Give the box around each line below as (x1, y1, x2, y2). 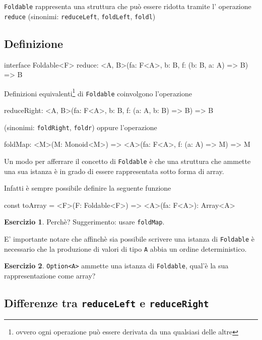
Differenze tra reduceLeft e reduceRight (4, 295, 209, 310)
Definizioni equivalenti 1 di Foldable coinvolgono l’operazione (4, 86, 192, 98)
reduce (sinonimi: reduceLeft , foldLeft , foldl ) (4, 11, 156, 21)
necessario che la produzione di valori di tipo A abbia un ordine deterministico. (4, 243, 247, 254)
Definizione (4, 35, 63, 51)
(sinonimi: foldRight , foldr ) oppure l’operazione (4, 122, 157, 132)
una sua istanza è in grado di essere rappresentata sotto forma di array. (4, 165, 224, 176)
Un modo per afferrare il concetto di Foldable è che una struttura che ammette (4, 155, 251, 166)
